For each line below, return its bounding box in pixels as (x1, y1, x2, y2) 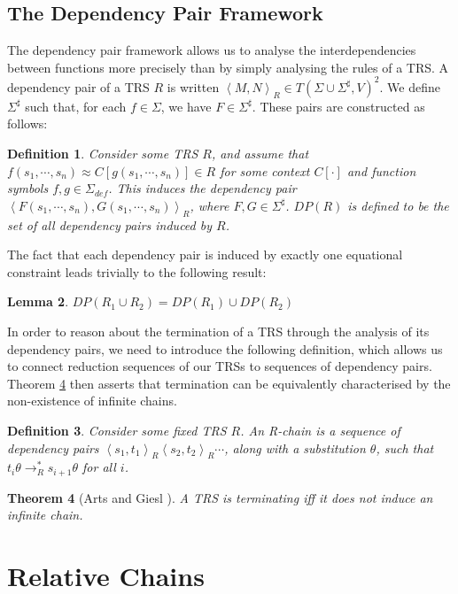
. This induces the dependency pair (108, 179, 297, 197)
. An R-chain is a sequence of (240, 421, 400, 439)
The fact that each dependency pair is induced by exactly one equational (7, 245, 403, 264)
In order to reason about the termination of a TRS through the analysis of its (7, 322, 430, 341)
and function (346, 161, 416, 180)
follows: (7, 114, 48, 133)
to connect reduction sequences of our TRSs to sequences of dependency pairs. (7, 357, 432, 375)
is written (167, 77, 220, 96)
